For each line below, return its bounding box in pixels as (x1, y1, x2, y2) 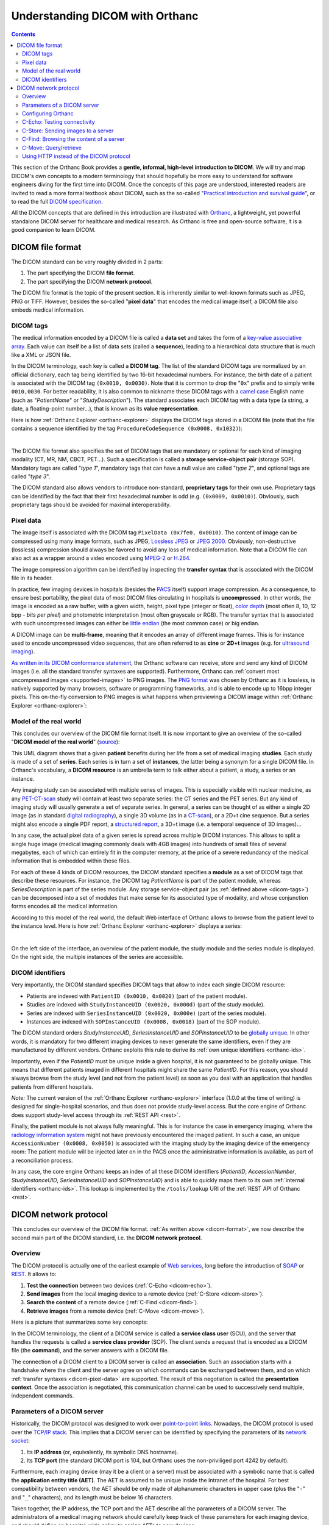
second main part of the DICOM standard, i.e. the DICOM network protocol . (11, 1234, 202, 1241)
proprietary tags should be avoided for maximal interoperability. (11, 501, 171, 509)
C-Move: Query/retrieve (22, 144, 82, 151)
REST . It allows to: (11, 1271, 57, 1278)
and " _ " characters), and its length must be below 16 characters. (11, 1493, 174, 1501)
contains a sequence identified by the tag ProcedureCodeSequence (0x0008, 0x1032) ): (11, 425, 243, 432)
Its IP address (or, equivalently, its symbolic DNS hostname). (26, 1448, 179, 1455)
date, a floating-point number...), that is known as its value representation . (11, 405, 199, 412)
